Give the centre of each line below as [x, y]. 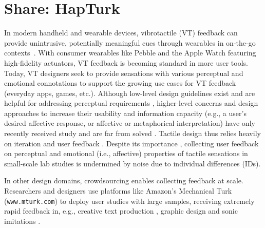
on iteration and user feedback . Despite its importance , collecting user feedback [131, 143]
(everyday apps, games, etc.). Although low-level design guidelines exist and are [130, 93]
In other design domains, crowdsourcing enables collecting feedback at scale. [124, 180]
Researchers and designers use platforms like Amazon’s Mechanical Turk [118, 191]
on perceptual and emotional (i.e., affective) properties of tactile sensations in [126, 153]
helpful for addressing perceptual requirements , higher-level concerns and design [131, 103]
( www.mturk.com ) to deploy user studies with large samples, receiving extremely [129, 201]
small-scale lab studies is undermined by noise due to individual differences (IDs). [132, 163]
